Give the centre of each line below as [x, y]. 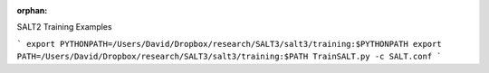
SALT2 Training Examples [64, 27]
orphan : [32, 10]
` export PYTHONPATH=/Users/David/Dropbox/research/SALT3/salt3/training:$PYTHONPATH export [230, 44]
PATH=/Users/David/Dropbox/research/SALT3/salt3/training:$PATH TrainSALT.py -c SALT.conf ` [230, 57]
